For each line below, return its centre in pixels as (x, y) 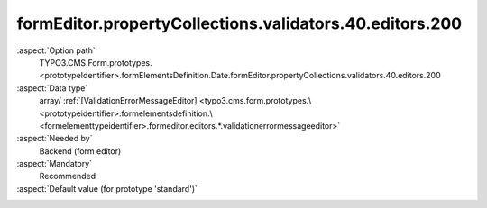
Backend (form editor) (80, 151)
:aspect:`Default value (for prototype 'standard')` (107, 188)
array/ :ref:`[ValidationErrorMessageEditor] (118, 101)
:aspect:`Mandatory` (55, 164)
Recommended (68, 176)
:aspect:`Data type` (52, 88)
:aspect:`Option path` (56, 50)
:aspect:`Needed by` (55, 139)
